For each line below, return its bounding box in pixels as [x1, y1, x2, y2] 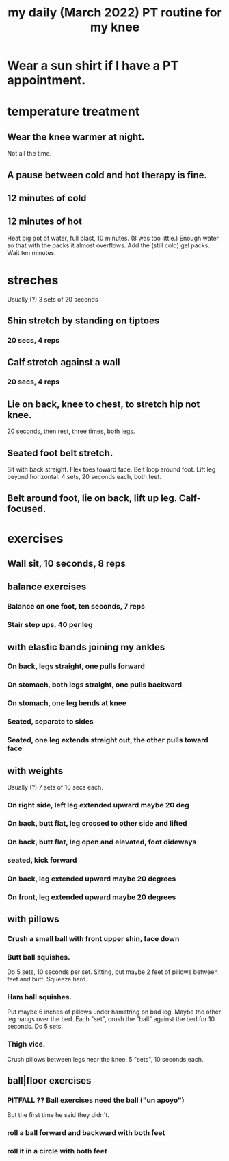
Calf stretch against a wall [7, 356, 121, 368]
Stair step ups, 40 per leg [7, 620, 93, 630]
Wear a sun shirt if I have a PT [7, 58, 179, 73]
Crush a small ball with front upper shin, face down [7, 933, 180, 943]
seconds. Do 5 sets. [7, 1023, 64, 1031]
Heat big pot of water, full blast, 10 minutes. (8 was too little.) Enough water [7, 234, 219, 242]
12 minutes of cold [7, 192, 87, 204]
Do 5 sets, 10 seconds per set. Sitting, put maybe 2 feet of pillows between [7, 968, 218, 976]
